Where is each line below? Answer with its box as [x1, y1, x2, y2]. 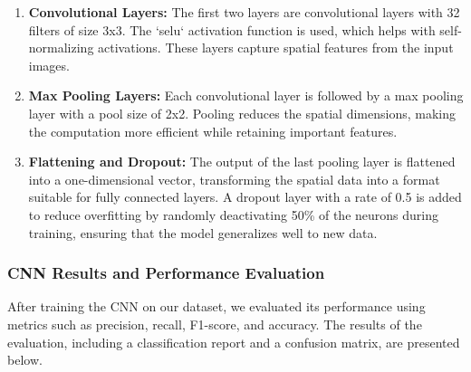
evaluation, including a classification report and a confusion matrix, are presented [7, 332, 460, 351]
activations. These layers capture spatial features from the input [98, 38, 454, 57]
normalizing [28, 38, 94, 57]
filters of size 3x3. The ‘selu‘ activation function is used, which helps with [28, 20, 436, 39]
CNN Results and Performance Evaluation [7, 262, 325, 284]
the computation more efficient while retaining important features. [28, 121, 398, 140]
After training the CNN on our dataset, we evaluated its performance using [7, 297, 426, 316]
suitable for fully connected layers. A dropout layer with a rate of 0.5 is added [28, 187, 462, 206]
